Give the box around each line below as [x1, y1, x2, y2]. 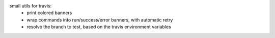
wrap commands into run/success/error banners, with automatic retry [26, 16, 173, 22]
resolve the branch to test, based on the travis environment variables [26, 24, 172, 30]
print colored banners [26, 10, 72, 16]
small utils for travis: [9, 3, 52, 8]
